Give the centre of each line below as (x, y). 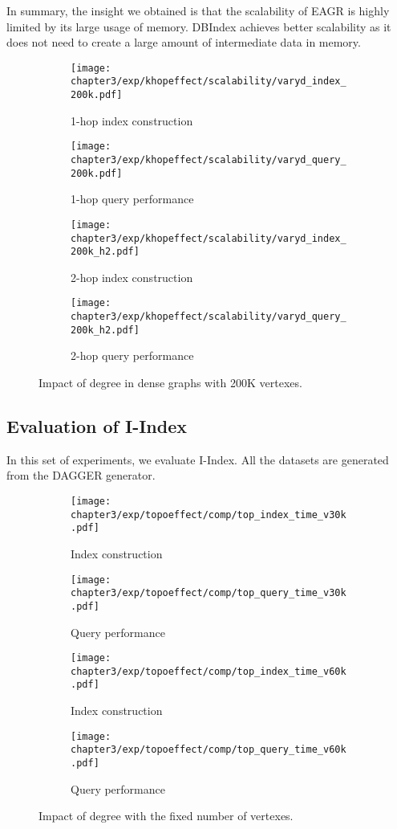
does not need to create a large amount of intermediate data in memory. (184, 42)
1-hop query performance (132, 199)
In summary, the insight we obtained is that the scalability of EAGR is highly (198, 10)
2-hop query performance (132, 355)
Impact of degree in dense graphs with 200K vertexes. (170, 383)
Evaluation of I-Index (97, 426)
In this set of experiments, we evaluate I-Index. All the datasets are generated (198, 459)
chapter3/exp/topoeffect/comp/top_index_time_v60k (209, 671)
